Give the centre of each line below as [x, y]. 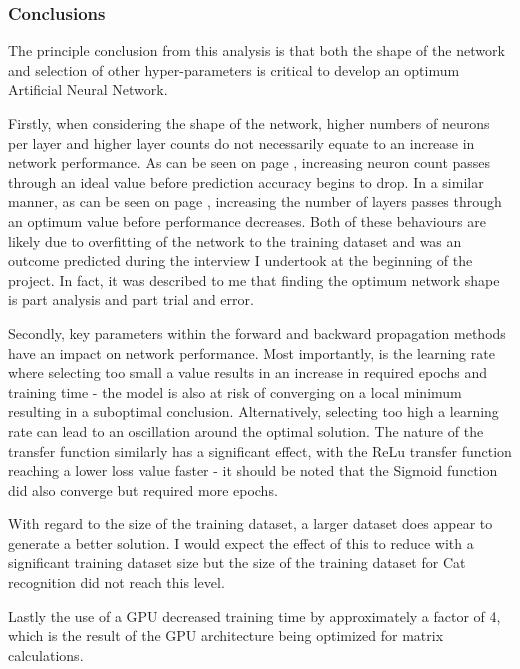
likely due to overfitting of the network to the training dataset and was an [235, 240]
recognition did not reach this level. [116, 582]
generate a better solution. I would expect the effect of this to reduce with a [241, 542]
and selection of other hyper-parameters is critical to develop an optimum [234, 69]
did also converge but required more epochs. [143, 489]
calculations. [46, 654]
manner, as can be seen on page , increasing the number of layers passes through [255, 201]
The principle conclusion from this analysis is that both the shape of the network [256, 50]
